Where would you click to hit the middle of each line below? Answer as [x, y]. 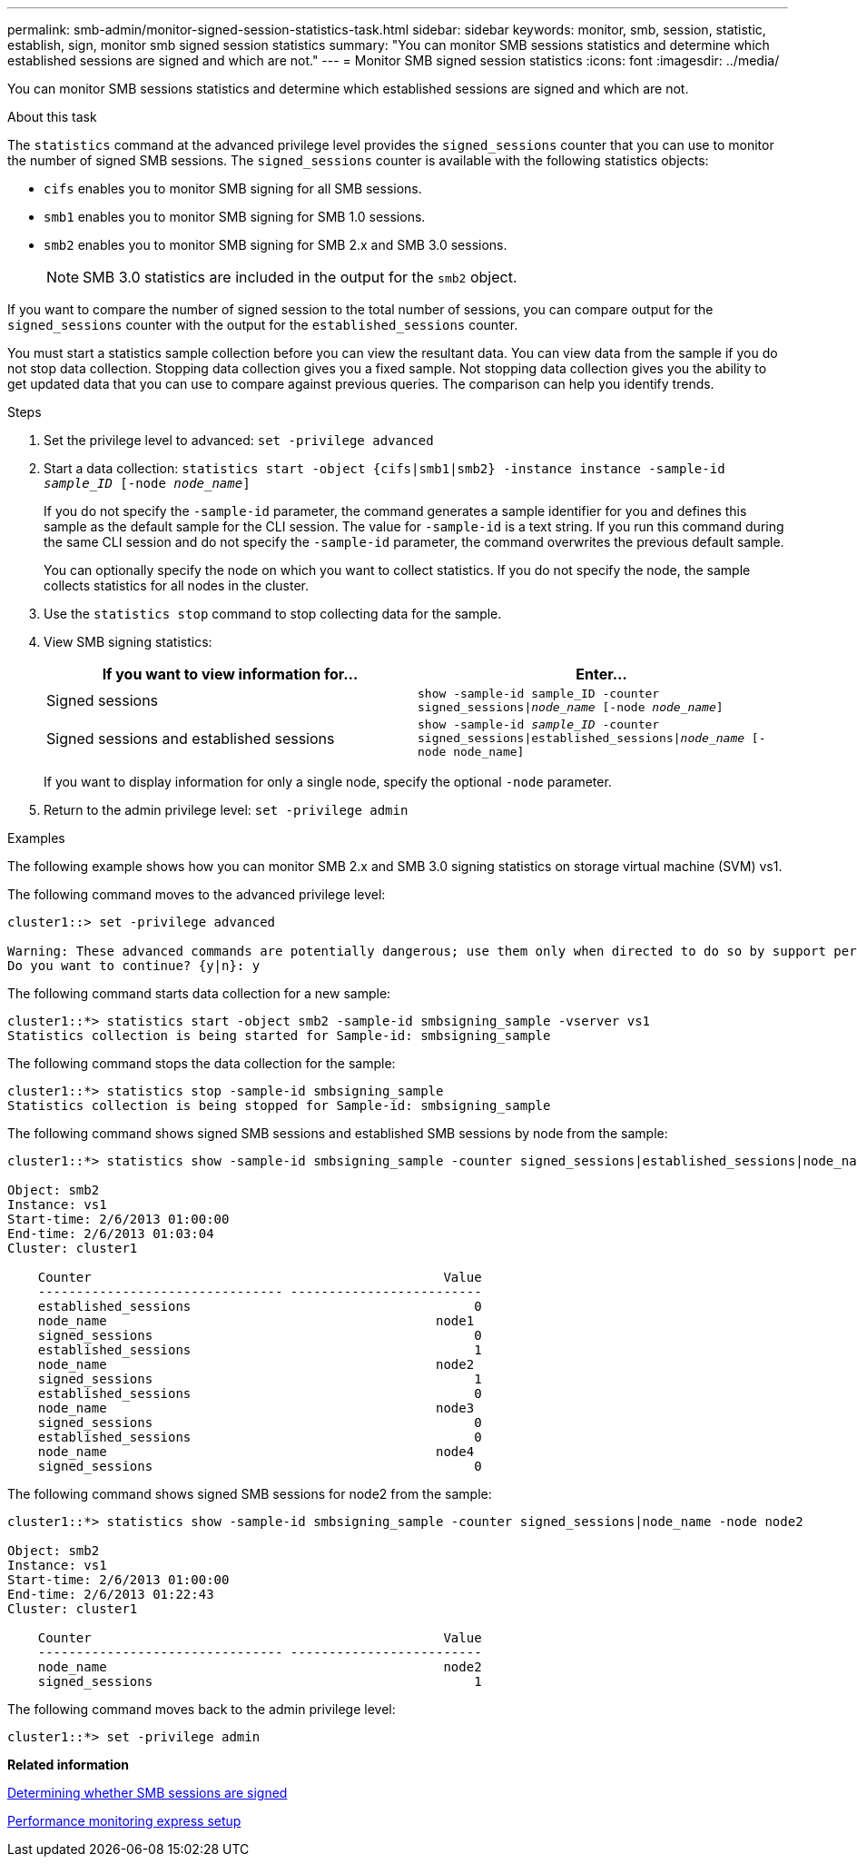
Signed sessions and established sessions [191, 738]
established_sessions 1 [260, 1350]
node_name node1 [256, 1321]
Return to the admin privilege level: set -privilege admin [226, 810]
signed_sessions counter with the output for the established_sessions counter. [263, 325]
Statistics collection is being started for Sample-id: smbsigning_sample [279, 1036]
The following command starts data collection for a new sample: [199, 993]
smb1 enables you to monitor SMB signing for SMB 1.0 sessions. [235, 217]
